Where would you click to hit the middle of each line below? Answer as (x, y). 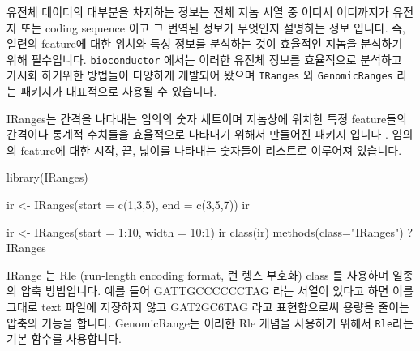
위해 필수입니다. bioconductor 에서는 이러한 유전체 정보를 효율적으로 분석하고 (204, 59)
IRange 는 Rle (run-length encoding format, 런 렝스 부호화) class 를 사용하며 (198, 274)
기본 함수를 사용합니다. (64, 338)
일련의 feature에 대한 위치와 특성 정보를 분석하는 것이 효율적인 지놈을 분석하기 (205, 43)
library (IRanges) (47, 177)
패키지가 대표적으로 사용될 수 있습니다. (119, 91)
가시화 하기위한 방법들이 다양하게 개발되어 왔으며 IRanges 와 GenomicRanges (200, 75)
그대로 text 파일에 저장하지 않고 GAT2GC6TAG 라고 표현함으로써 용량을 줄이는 (208, 307)
